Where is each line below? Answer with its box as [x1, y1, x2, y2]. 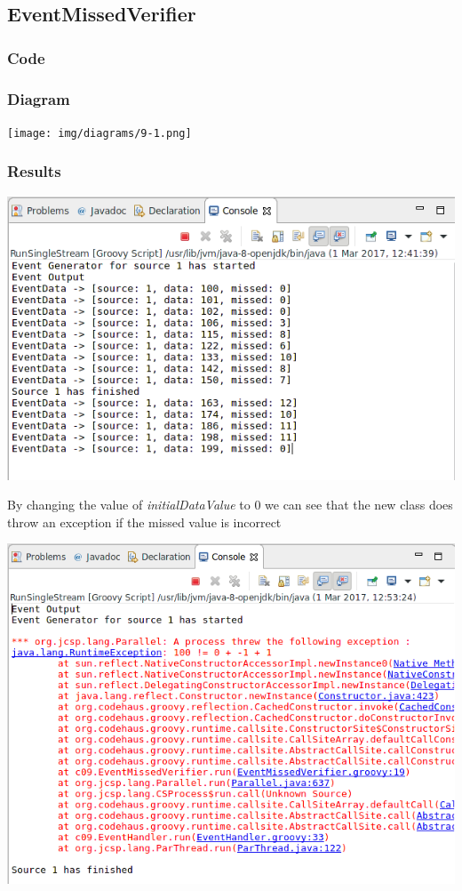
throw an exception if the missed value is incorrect [7, 512, 282, 531]
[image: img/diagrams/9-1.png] [7, 126, 192, 140]
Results [7, 160, 61, 182]
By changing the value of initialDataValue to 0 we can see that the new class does [7, 495, 453, 514]
